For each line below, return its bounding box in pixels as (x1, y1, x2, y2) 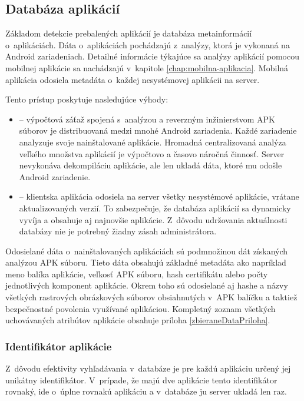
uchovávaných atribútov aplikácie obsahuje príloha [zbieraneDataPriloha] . (5, 314, 270, 326)
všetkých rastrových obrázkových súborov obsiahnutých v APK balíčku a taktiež (5, 291, 298, 303)
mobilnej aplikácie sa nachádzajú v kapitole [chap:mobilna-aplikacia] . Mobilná (5, 61, 289, 74)
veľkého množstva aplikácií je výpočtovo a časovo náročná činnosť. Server (19, 147, 285, 160)
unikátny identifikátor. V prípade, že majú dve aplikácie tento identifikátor (5, 373, 277, 386)
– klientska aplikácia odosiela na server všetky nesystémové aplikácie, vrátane (19, 190, 299, 203)
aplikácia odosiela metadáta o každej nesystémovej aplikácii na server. (5, 73, 260, 85)
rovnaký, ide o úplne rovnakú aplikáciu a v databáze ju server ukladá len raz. (5, 385, 287, 397)
